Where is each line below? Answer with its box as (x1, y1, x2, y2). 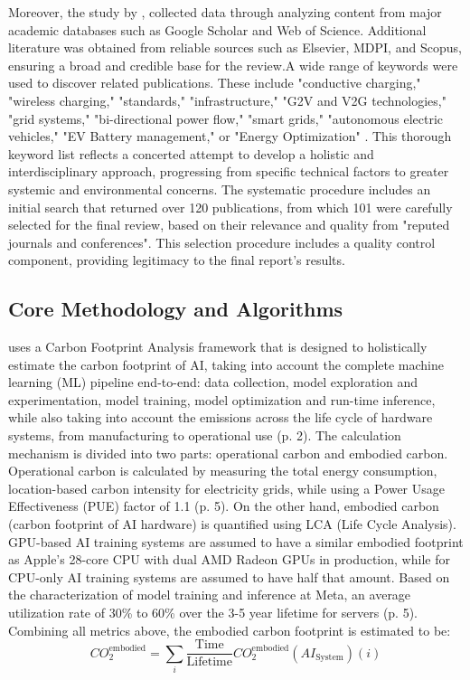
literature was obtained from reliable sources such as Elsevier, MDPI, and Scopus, (8, 38, 462, 57)
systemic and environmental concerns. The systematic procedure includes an (8, 179, 431, 198)
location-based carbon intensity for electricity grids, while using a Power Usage (8, 478, 445, 497)
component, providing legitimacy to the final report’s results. (8, 250, 345, 269)
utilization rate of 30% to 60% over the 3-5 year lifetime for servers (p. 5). (8, 603, 418, 622)
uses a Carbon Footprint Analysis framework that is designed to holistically (8, 337, 428, 356)
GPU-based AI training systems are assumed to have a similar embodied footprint (8, 532, 464, 551)
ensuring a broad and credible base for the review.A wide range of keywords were (8, 55, 458, 74)
